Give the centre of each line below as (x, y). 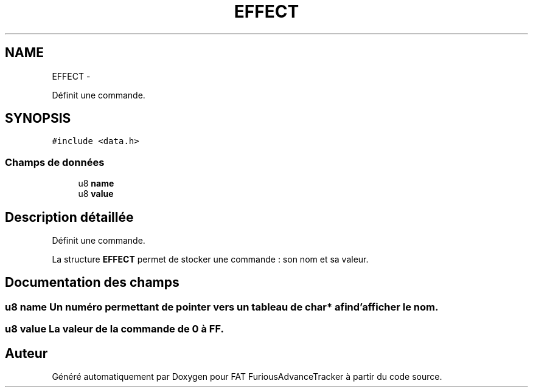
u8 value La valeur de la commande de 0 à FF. (114, 329)
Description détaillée (69, 217)
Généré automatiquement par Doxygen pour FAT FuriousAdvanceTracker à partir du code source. (247, 377)
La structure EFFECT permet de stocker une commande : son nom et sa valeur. (210, 260)
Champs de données (55, 162)
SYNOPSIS (38, 119)
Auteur (26, 353)
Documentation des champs (92, 283)
